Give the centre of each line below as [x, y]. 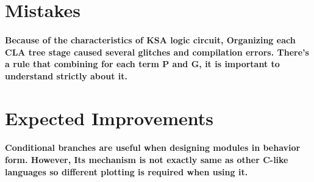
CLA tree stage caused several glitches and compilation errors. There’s [157, 52]
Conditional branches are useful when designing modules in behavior [153, 147]
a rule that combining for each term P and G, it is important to [142, 64]
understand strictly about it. [66, 75]
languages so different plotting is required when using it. [127, 171]
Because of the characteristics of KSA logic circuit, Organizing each [150, 39]
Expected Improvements [109, 118]
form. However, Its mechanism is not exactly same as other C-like [147, 159]
